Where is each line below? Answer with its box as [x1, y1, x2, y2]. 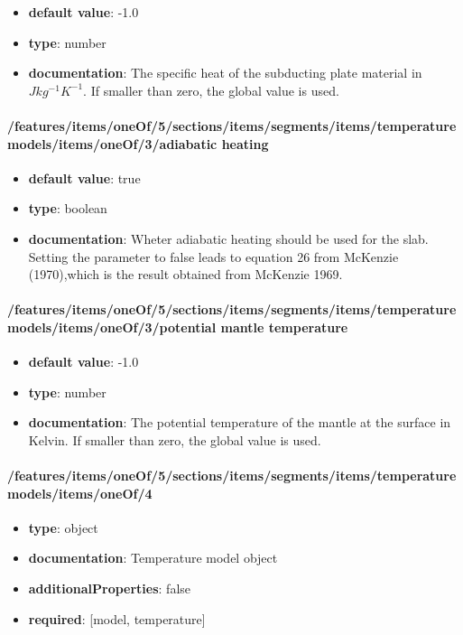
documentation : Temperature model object [28, 548, 278, 567]
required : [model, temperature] [28, 609, 206, 628]
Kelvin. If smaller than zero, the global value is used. [28, 430, 321, 449]
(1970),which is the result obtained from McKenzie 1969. [28, 265, 343, 284]
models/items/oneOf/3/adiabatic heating [7, 134, 269, 153]
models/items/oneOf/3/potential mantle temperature [7, 317, 348, 336]
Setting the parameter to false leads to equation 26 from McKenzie [28, 247, 399, 266]
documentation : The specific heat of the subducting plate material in [28, 63, 422, 82]
